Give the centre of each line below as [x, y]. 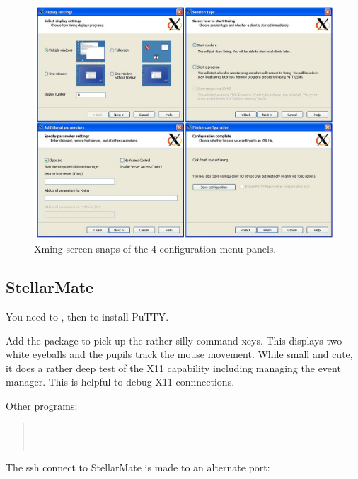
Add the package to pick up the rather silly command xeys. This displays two [174, 340]
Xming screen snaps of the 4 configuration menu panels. [155, 249]
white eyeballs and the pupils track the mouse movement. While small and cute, [179, 354]
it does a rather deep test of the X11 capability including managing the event [173, 368]
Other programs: [42, 405]
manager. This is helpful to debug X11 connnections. [120, 382]
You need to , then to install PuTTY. [87, 316]
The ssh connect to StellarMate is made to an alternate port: [138, 467]
